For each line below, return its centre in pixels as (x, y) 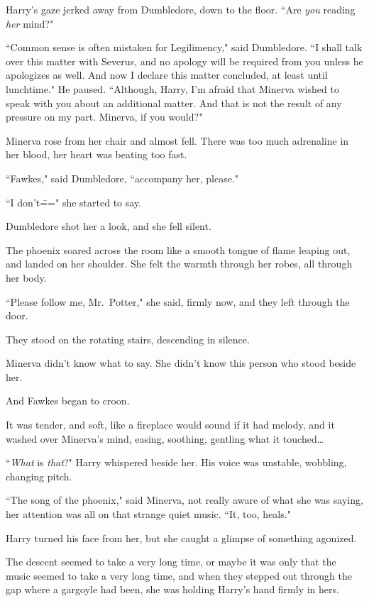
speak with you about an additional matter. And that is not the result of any (174, 103)
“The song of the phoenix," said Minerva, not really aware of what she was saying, (184, 500)
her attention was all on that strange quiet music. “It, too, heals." (148, 514)
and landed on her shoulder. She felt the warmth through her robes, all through (179, 264)
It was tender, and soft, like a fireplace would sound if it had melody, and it (170, 425)
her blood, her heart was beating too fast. (97, 154)
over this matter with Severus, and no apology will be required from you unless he (184, 61)
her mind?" (30, 23)
